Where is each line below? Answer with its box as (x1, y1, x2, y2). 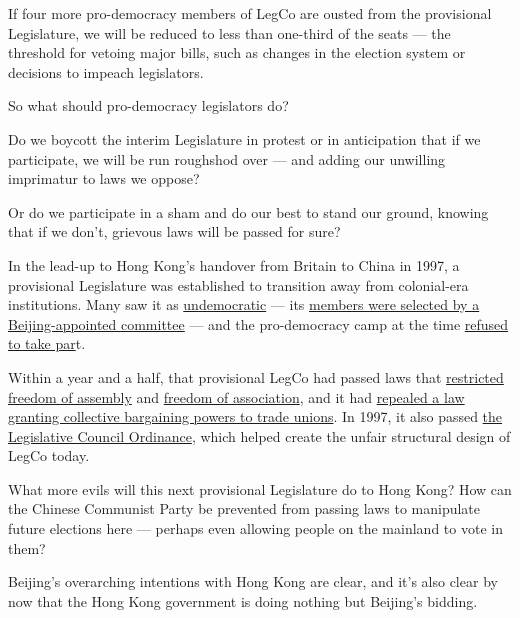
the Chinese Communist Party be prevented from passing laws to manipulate (8, 498, 481, 519)
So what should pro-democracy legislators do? (8, 95, 289, 116)
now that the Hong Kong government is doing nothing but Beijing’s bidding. (8, 590, 478, 611)
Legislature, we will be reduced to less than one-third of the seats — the (8, 22, 451, 43)
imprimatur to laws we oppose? (8, 168, 200, 189)
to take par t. (8, 333, 86, 354)
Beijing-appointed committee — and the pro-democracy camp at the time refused (8, 313, 509, 334)
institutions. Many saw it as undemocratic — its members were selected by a (8, 294, 480, 315)
